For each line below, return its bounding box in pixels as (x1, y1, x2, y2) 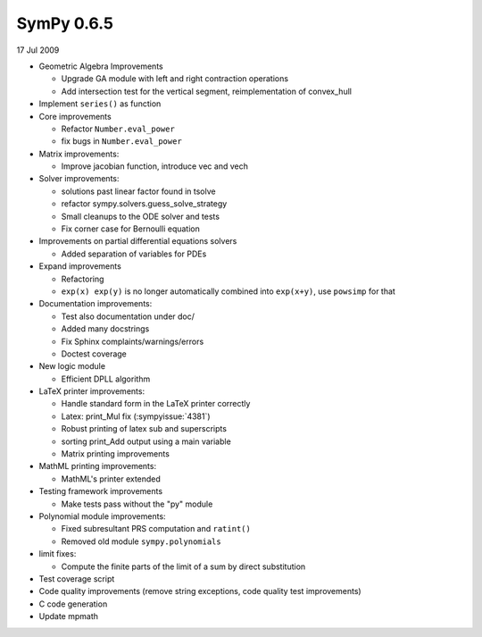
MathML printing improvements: (38, 461, 156, 472)
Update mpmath (38, 611, 98, 622)
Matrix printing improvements (61, 448, 170, 459)
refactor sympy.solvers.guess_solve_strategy (61, 198, 228, 209)
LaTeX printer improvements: (38, 386, 145, 397)
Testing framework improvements (38, 486, 163, 497)
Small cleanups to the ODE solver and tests (61, 211, 220, 222)
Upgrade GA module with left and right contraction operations (61, 73, 289, 84)
